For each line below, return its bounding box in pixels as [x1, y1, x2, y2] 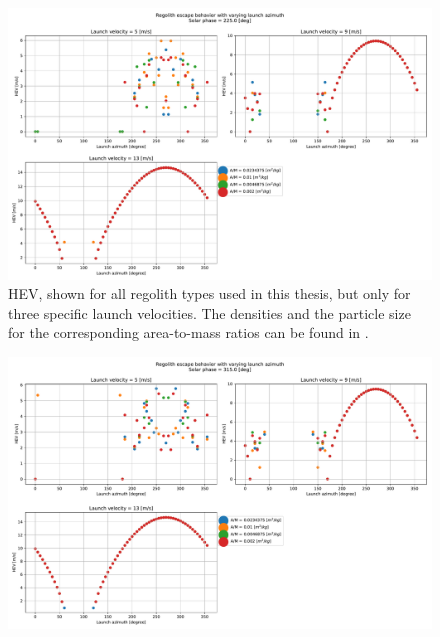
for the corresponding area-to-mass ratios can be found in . [8, 322, 369, 343]
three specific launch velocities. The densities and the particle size [8, 302, 411, 323]
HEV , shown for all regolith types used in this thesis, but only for [8, 283, 411, 304]
